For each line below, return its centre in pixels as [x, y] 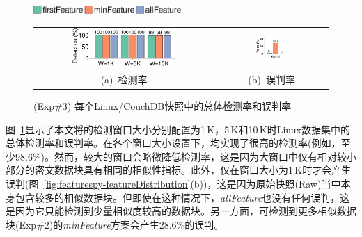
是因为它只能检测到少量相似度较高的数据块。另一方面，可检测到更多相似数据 [181, 211]
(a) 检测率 [124, 79]
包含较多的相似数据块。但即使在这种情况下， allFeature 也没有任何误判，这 [182, 197]
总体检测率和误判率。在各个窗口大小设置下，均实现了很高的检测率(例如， [173, 143]
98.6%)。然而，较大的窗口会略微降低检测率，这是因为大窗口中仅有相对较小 [186, 156]
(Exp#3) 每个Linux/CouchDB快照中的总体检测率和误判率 [163, 105]
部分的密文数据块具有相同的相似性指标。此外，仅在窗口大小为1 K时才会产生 [179, 170]
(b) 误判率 [271, 79]
